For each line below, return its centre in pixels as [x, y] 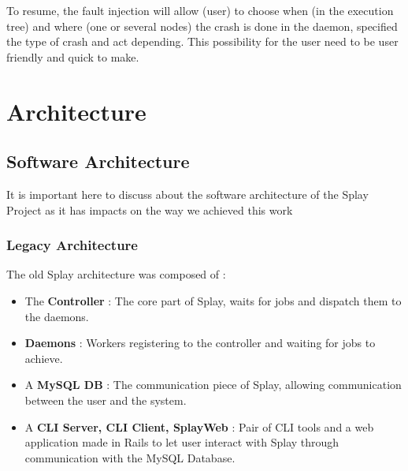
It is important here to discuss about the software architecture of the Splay [187, 194]
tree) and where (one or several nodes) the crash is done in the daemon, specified [202, 26]
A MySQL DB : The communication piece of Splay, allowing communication [213, 385]
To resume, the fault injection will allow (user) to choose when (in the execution [200, 10]
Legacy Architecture [72, 245]
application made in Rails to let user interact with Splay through [182, 442]
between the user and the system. [106, 400]
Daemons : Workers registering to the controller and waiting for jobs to [200, 343]
